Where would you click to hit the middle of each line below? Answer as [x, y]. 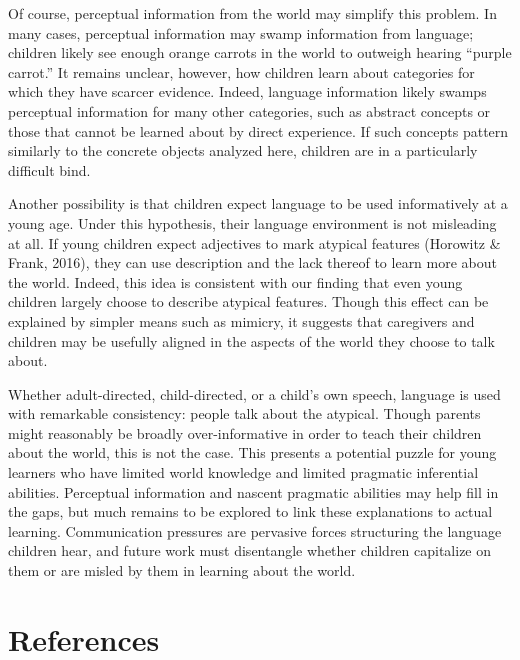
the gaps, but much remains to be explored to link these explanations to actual [250, 511]
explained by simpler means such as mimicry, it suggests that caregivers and [241, 320]
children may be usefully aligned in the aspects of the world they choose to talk [251, 340]
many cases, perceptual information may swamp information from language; [241, 32]
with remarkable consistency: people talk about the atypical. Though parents [244, 413]
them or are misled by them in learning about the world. [182, 570]
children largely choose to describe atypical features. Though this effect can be [248, 301]
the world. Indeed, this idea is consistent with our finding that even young [235, 281]
